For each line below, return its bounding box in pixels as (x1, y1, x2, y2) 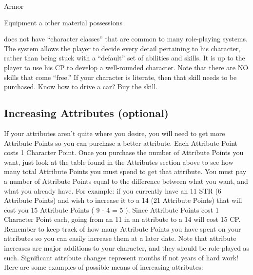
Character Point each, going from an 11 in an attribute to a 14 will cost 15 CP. (4, 214, 241, 224)
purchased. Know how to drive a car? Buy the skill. (4, 81, 158, 92)
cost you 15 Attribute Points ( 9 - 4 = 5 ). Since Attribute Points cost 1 (4, 204, 219, 215)
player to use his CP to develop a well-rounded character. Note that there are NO (4, 62, 249, 72)
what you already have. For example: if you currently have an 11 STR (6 (4, 185, 221, 196)
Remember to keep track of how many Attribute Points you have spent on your (4, 223, 241, 234)
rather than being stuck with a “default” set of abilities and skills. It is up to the (4, 53, 245, 63)
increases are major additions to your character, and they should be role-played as (4, 243, 250, 253)
